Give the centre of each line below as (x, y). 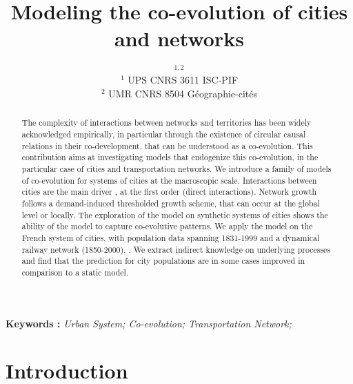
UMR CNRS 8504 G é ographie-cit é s (183, 93)
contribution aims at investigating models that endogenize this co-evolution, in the (170, 157)
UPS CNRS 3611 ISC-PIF (183, 80)
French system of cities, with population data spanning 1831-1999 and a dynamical (171, 237)
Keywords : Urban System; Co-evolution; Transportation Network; (149, 323)
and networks (179, 38)
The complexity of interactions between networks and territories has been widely (167, 123)
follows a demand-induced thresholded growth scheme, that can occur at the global (171, 203)
